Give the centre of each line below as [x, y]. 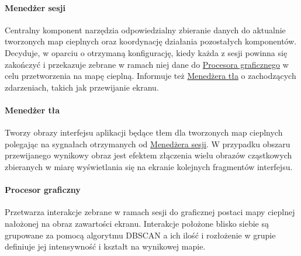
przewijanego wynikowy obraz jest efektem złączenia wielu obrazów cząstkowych [148, 155]
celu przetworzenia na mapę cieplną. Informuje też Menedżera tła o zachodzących [150, 76]
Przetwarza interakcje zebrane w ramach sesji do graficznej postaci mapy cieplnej [150, 212]
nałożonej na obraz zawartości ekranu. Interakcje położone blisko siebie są [137, 223]
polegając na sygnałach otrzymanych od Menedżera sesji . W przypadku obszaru [148, 143]
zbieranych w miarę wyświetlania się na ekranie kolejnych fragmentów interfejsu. [149, 166]
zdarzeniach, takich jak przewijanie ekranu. [82, 87]
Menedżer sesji [35, 7]
